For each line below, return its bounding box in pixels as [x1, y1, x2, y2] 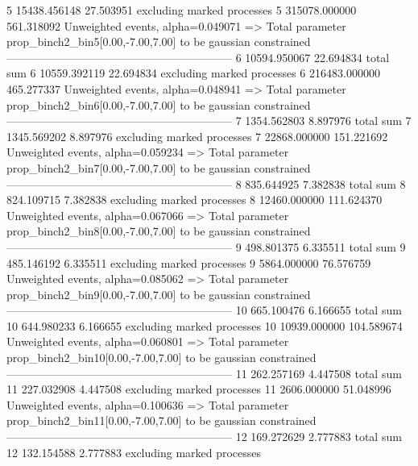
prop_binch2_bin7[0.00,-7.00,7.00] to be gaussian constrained [6, 159, 311, 176]
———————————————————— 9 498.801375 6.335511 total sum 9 [6, 238, 406, 255]
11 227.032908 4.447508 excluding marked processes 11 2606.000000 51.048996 [6, 381, 391, 397]
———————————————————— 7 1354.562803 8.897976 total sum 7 [6, 112, 412, 129]
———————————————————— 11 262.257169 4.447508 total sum [6, 364, 402, 381]
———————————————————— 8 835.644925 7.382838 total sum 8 [6, 175, 406, 192]
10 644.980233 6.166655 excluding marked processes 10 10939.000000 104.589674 [6, 317, 403, 334]
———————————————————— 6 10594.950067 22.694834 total [6, 48, 390, 65]
